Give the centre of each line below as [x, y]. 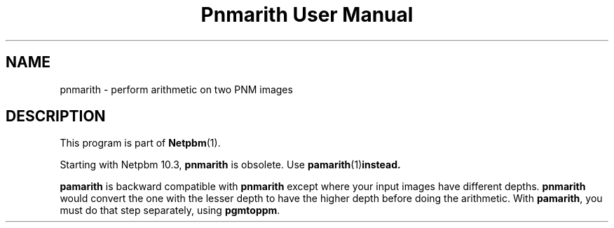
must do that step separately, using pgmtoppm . [170, 210]
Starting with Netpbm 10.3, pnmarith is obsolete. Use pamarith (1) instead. [230, 165]
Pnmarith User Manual [307, 15]
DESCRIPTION [56, 116]
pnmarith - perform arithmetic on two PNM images [176, 89]
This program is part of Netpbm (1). [140, 143]
